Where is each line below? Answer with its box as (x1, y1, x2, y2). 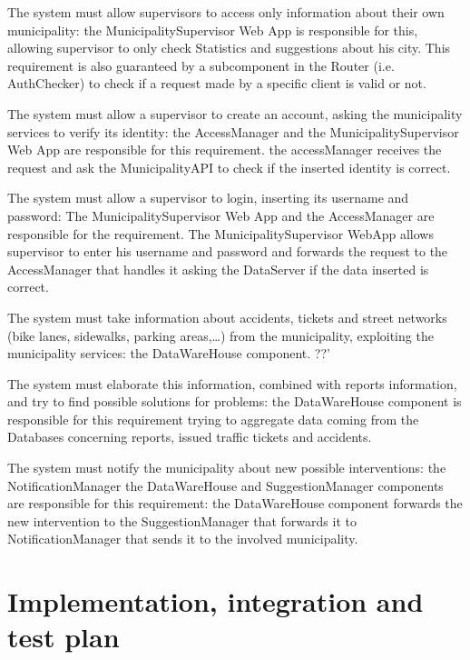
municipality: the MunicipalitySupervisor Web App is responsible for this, (7, 20, 418, 39)
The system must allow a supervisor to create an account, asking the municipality (7, 104, 463, 123)
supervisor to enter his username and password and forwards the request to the (7, 242, 448, 261)
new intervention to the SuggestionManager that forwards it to (7, 511, 357, 530)
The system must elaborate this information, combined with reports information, (7, 374, 457, 393)
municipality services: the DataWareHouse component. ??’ (7, 344, 330, 363)
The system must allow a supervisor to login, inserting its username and (7, 188, 409, 207)
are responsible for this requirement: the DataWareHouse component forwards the (7, 494, 463, 513)
